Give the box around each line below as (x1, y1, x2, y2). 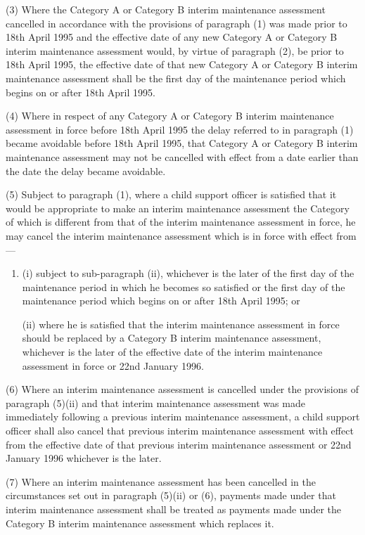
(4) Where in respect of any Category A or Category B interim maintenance (6, 108, 334, 123)
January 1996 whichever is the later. (6, 451, 162, 465)
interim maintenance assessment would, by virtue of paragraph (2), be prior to (6, 43, 344, 58)
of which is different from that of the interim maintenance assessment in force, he (6, 214, 356, 229)
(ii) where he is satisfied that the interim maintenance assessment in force (22, 316, 340, 331)
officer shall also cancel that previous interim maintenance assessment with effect (6, 423, 354, 438)
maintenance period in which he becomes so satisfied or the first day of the (22, 279, 345, 294)
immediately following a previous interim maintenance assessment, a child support (6, 409, 360, 424)
